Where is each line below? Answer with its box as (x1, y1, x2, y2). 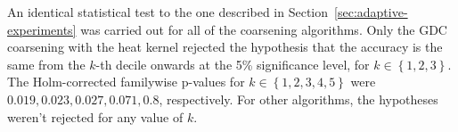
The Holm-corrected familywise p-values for (7, 72, 245, 91)
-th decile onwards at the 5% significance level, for (95, 54, 370, 73)
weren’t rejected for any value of (7, 107, 184, 126)
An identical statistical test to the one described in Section (7, 3, 329, 21)
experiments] (7, 20, 77, 38)
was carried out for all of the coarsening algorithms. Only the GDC (80, 20, 447, 38)
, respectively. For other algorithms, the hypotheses (159, 89, 438, 108)
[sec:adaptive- (334, 3, 408, 21)
